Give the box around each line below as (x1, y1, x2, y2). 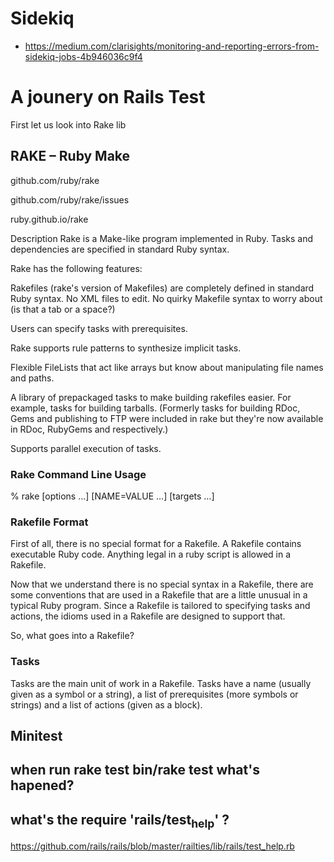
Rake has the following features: (10, 262, 143, 274)
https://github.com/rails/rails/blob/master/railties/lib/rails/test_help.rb (10, 840, 295, 852)
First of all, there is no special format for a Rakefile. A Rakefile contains (10, 538, 302, 550)
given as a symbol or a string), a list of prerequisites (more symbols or (10, 688, 299, 700)
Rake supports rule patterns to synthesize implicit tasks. (10, 342, 242, 354)
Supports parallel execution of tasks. (10, 442, 162, 454)
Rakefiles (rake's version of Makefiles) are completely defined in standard (10, 282, 315, 294)
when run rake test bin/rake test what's (10, 762, 260, 779)
